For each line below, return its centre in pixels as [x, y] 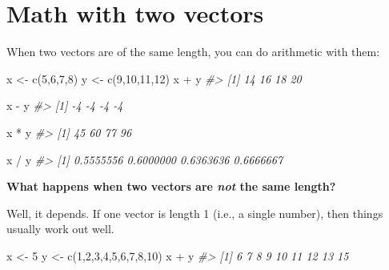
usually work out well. [60, 229]
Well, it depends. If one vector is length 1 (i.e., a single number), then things [195, 213]
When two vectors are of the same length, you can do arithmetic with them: [193, 52]
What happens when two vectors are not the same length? [171, 186]
